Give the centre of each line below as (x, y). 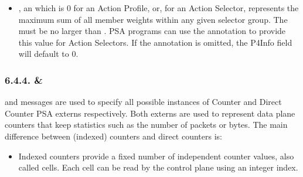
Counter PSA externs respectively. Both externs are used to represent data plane (150, 113)
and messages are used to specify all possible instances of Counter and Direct (143, 102)
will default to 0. (48, 54)
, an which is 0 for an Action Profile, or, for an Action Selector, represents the (159, 8)
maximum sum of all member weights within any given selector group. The (153, 19)
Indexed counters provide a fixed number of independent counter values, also (156, 156)
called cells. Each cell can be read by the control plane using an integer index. (158, 167)
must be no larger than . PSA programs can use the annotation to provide (152, 31)
